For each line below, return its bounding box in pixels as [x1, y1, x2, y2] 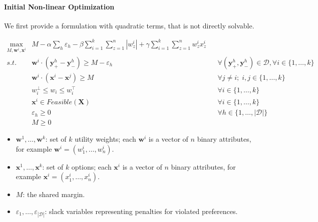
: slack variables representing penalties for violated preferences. [45, 206, 238, 216]
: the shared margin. [23, 189, 85, 200]
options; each [71, 161, 112, 172]
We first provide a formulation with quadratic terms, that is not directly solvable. [4, 20, 254, 30]
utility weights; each [75, 134, 136, 144]
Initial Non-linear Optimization [4, 1, 115, 11]
